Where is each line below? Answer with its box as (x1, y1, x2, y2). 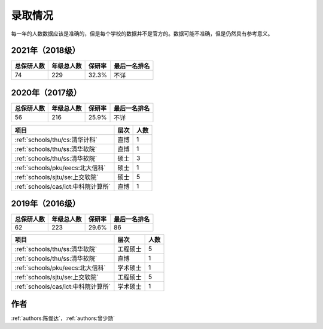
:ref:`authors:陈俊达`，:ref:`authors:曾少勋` (11, 315, 115, 322)
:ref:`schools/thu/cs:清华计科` (14, 135, 98, 144)
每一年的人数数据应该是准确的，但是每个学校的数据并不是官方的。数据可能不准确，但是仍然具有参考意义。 (11, 30, 273, 37)
